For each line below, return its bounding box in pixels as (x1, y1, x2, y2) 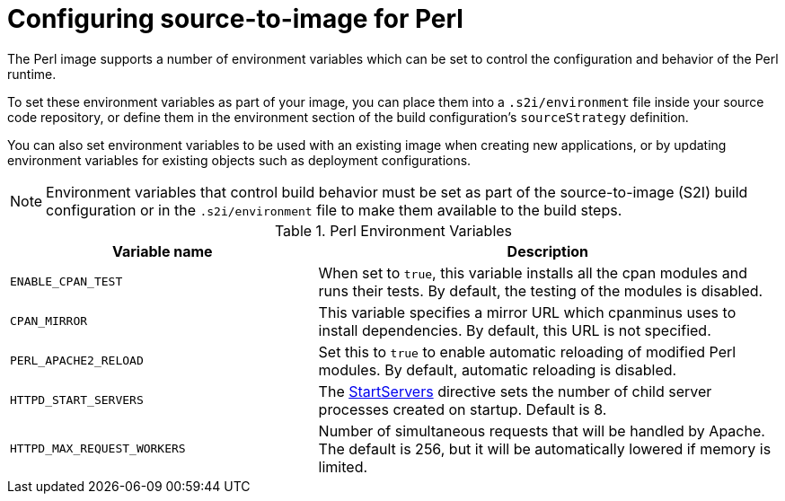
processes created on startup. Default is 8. (318, 400, 607, 418)
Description (507, 242, 589, 260)
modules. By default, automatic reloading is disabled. (318, 360, 677, 379)
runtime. (7, 66, 57, 82)
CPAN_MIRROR (10, 314, 88, 329)
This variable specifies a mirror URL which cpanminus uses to (318, 303, 736, 321)
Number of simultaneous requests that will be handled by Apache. (318, 421, 765, 440)
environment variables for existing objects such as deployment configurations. (7, 152, 472, 168)
